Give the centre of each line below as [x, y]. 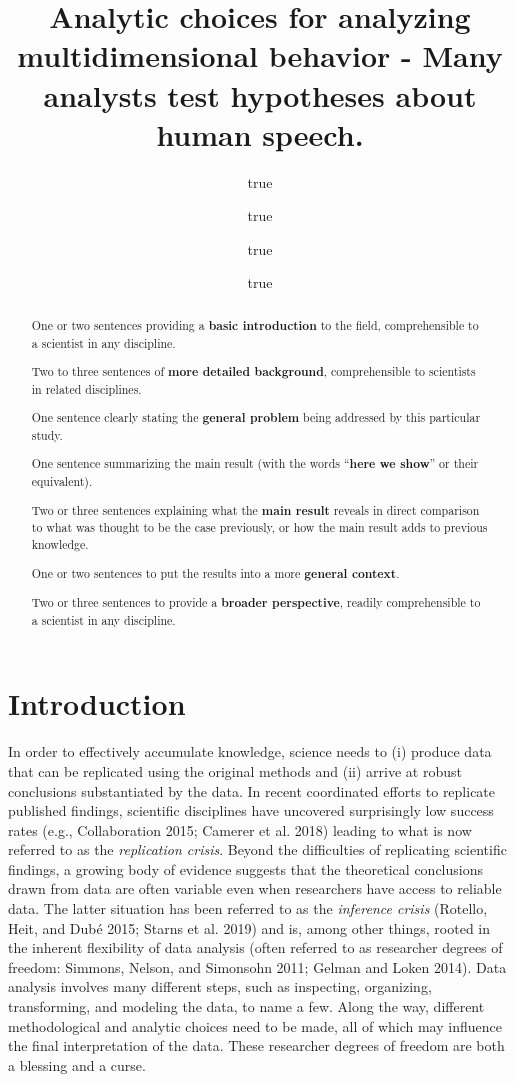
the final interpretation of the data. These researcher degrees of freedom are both [256, 1045]
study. [47, 434]
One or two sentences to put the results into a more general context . [215, 573]
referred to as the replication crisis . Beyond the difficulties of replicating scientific [257, 849]
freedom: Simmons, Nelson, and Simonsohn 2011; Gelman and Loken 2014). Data [257, 966]
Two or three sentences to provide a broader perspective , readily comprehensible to [256, 603]
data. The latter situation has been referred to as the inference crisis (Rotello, [248, 908]
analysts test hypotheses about [260, 94]
